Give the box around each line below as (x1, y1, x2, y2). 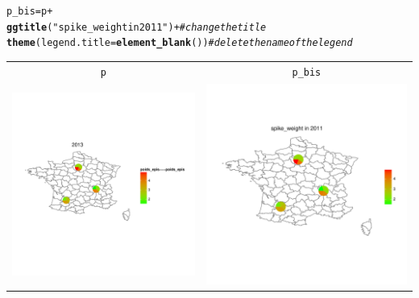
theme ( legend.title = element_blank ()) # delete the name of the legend (6, 37, 353, 49)
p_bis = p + (6, 6, 53, 17)
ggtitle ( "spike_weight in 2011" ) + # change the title (6, 21, 267, 33)
